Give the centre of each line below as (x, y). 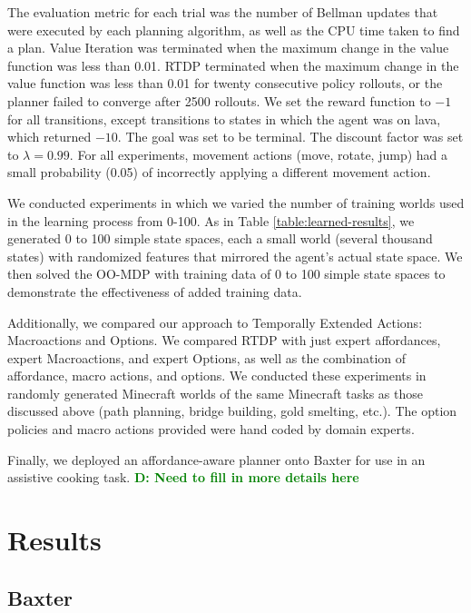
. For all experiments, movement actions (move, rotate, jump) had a (259, 154)
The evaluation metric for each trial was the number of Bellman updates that (223, 12)
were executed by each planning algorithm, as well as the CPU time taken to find (234, 30)
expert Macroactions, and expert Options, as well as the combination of (207, 357)
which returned (49, 137)
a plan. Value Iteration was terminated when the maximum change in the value (228, 48)
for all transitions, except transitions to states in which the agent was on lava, (224, 119)
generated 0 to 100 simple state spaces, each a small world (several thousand (220, 238)
